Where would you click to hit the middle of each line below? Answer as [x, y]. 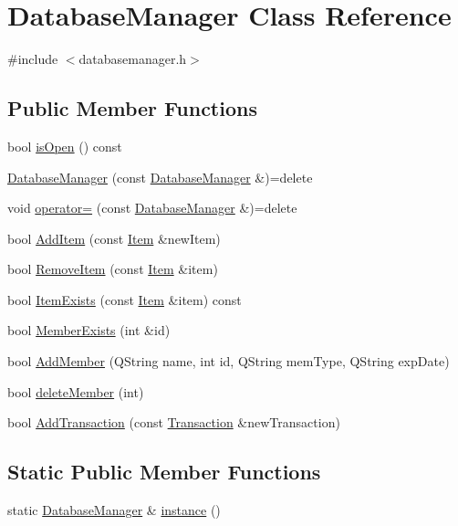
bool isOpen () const [65, 146]
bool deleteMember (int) [76, 391]
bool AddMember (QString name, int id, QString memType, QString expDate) [229, 361]
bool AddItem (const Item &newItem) [114, 238]
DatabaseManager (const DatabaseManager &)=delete [160, 177]
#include [33, 59]
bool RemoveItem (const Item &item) [113, 269]
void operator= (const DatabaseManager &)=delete [152, 208]
